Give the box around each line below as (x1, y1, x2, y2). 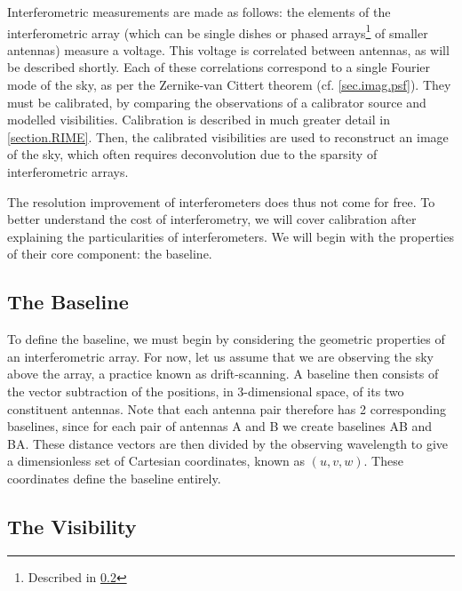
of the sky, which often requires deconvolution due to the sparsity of (7, 145, 378, 164)
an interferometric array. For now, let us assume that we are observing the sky (7, 347, 434, 365)
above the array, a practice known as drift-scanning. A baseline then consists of (7, 364, 439, 383)
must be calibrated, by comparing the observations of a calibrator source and (7, 92, 426, 111)
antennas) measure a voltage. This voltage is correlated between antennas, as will (7, 40, 450, 59)
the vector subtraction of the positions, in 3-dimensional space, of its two (7, 381, 404, 400)
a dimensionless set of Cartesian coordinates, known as (7, 451, 306, 470)
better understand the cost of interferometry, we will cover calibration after (7, 210, 417, 228)
